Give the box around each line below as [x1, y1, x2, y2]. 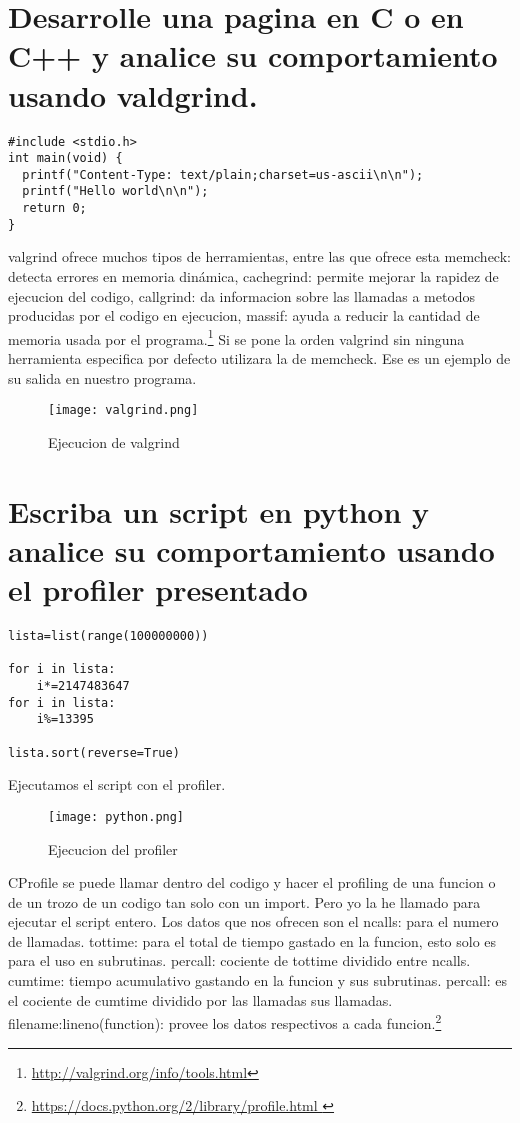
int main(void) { [8, 151, 123, 166]
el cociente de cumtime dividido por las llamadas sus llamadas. [8, 989, 393, 1010]
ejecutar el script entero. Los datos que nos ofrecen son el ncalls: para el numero [8, 911, 499, 932]
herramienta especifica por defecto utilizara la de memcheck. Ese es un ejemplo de [8, 348, 511, 369]
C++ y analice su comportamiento [8, 35, 498, 76]
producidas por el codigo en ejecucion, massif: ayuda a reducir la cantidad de [8, 305, 480, 326]
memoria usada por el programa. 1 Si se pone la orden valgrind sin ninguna [8, 325, 465, 349]
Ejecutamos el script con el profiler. [8, 774, 226, 795]
